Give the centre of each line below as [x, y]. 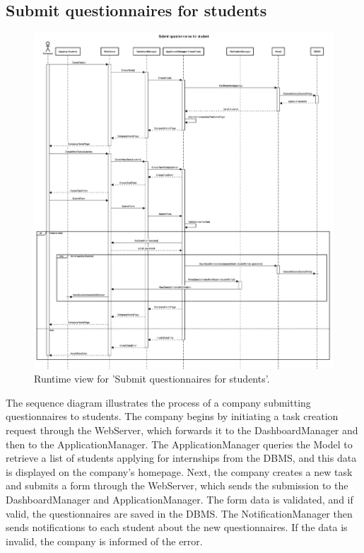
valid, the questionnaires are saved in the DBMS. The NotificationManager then [179, 513]
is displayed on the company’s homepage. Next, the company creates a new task [179, 471]
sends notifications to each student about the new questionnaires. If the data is [177, 527]
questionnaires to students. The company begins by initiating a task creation [172, 416]
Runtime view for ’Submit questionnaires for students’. [152, 379]
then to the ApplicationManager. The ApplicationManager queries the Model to [179, 444]
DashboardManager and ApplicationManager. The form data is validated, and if [180, 500]
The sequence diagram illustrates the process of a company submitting [158, 402]
